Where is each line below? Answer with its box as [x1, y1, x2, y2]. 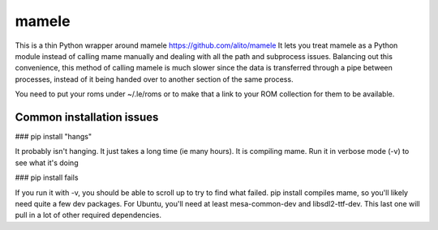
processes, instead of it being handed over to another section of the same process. [15, 74, 294, 84]
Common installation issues [15, 110, 159, 124]
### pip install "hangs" [15, 132, 92, 142]
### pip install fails [15, 172, 79, 182]
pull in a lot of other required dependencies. [15, 211, 162, 220]
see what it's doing [15, 158, 79, 168]
